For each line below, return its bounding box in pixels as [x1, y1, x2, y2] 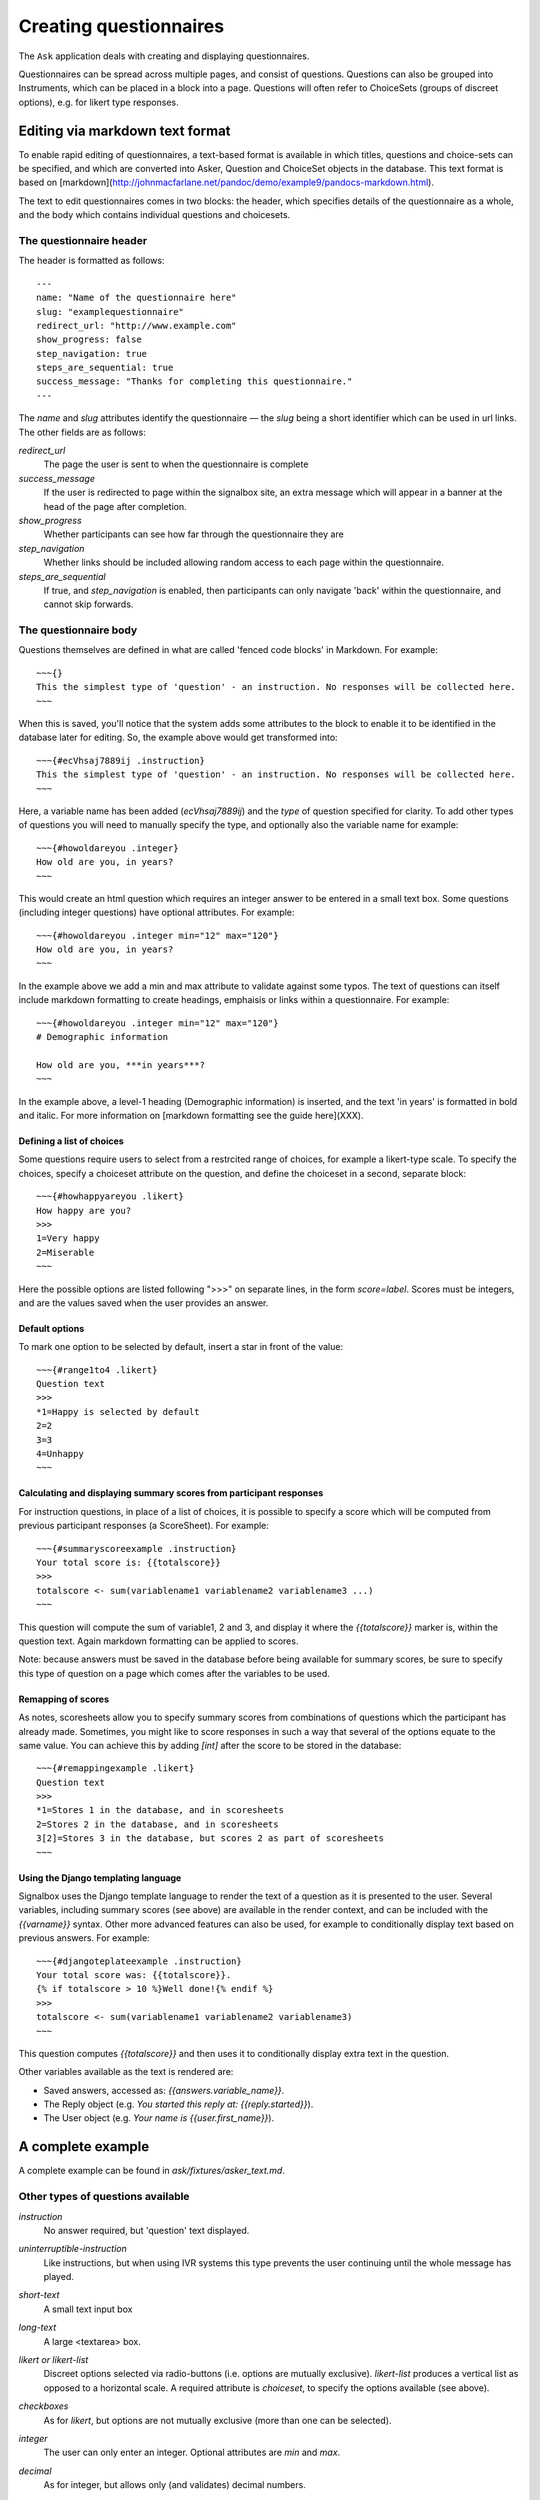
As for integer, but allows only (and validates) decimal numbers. [43, 2479, 307, 2491]
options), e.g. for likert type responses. [18, 96, 179, 108]
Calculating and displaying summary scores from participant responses [18, 1487, 324, 1499]
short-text [18, 2289, 60, 2301]
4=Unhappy [36, 1448, 84, 1460]
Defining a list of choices [18, 1135, 124, 1147]
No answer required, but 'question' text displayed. [43, 2224, 250, 2236]
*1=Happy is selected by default [36, 1406, 200, 1417]
